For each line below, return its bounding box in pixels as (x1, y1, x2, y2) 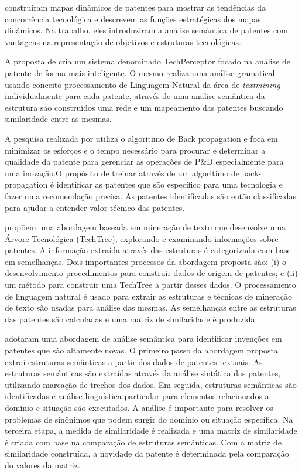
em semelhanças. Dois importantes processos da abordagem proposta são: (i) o (5, 255, 286, 267)
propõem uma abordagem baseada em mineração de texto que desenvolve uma (5, 221, 286, 233)
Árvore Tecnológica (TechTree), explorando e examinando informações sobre (5, 232, 279, 244)
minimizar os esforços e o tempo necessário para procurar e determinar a (5, 144, 266, 156)
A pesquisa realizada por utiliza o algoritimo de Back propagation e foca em (5, 132, 278, 144)
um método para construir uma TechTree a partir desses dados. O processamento (5, 278, 296, 291)
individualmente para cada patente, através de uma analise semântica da (5, 90, 265, 102)
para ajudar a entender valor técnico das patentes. (5, 201, 185, 213)
